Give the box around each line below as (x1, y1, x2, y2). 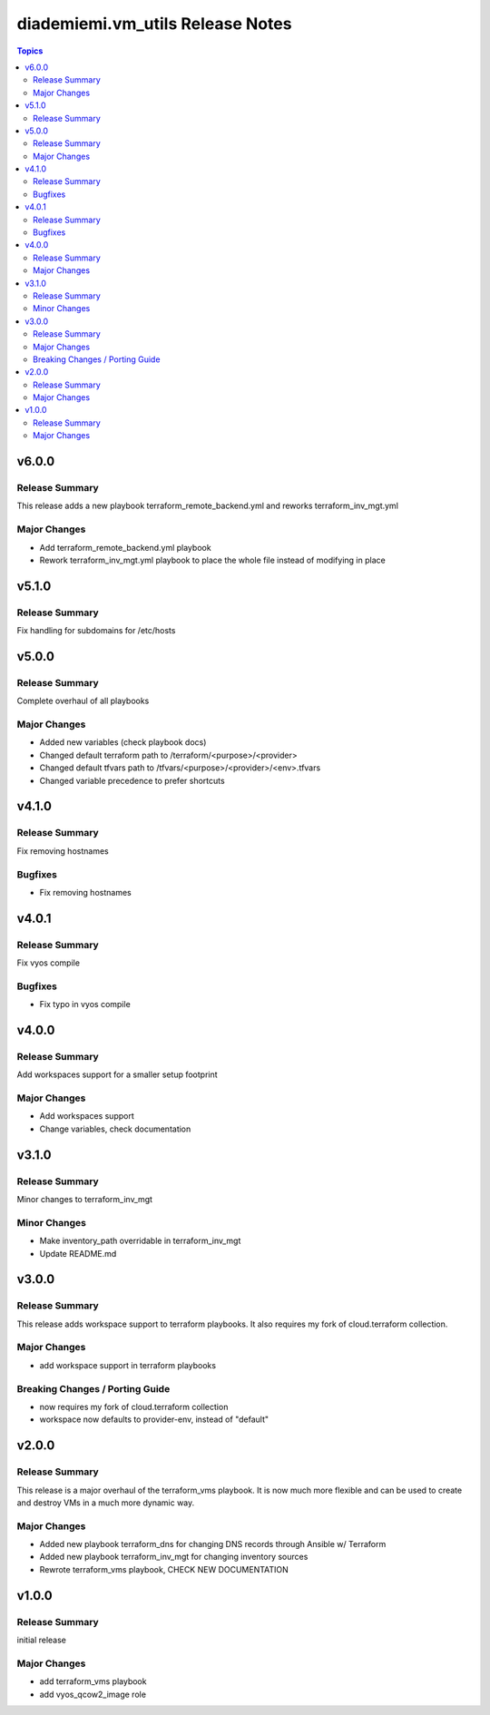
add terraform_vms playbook (39, 1676, 147, 1687)
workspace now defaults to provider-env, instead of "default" (39, 1414, 269, 1425)
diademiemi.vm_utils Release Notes (16, 14, 292, 34)
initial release (16, 1634, 67, 1645)
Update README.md (39, 1248, 117, 1259)
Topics (16, 45, 44, 56)
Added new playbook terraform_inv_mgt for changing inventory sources (39, 1552, 309, 1563)
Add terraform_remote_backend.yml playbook (39, 542, 212, 553)
